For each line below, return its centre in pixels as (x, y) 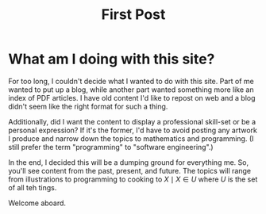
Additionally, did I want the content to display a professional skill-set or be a (132, 121)
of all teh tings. (33, 187)
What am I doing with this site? (112, 59)
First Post (133, 15)
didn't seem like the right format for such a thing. (88, 106)
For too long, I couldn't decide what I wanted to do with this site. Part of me (131, 81)
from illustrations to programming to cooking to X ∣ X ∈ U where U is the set (133, 179)
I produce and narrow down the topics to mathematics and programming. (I (131, 138)
